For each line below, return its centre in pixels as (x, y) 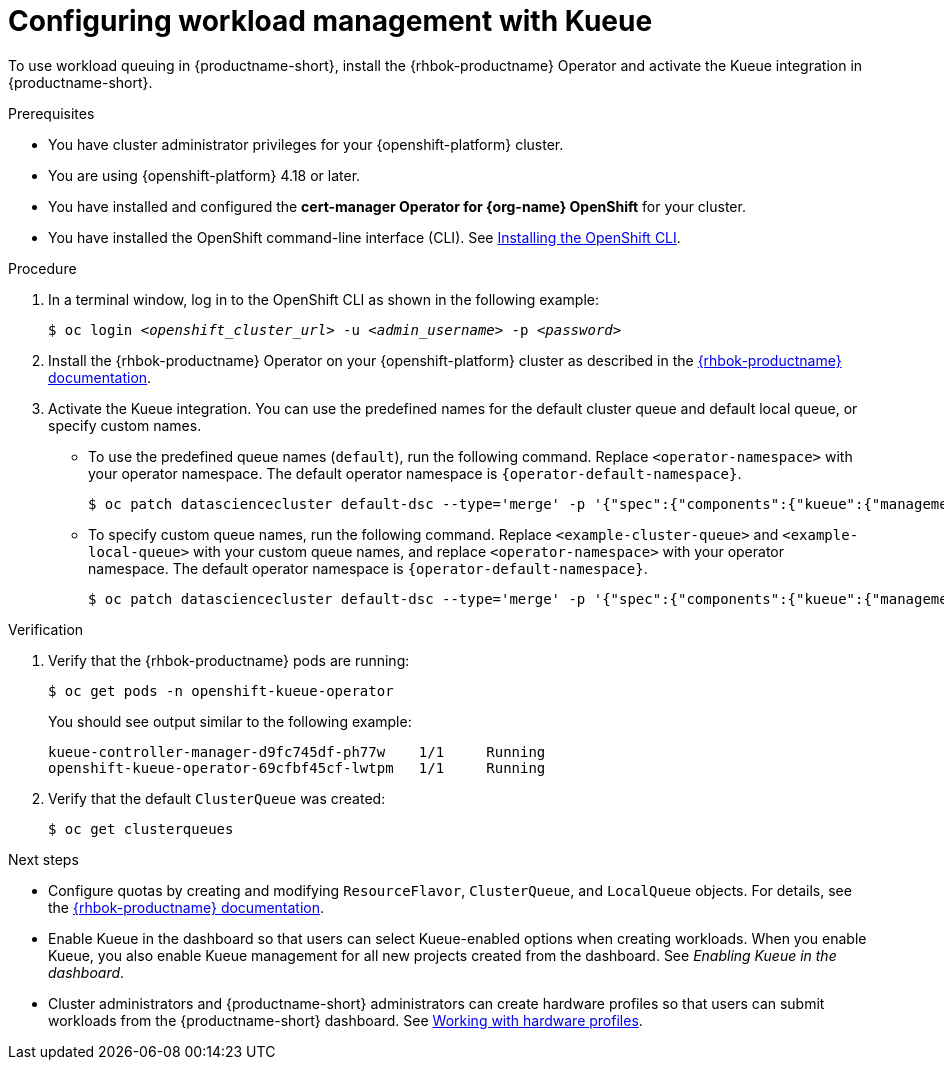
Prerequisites (51, 113)
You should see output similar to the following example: (230, 721)
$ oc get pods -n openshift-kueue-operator (221, 690)
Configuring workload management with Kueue (330, 21)
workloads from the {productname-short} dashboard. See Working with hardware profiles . (345, 1020)
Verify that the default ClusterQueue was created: (217, 798)
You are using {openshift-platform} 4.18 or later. (204, 175)
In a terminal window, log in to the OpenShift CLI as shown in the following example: (323, 299)
